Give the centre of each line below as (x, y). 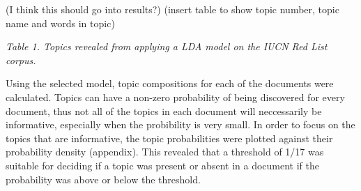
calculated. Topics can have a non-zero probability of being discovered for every (175, 97)
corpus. (21, 60)
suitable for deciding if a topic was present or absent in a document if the (162, 165)
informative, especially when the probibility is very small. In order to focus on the (180, 124)
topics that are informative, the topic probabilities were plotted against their (169, 138)
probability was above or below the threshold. (103, 179)
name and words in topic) (60, 23)
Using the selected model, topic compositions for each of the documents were (170, 83)
